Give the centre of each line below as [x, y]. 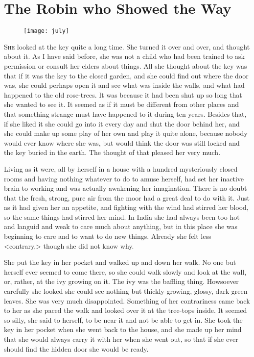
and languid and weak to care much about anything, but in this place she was [121, 226]
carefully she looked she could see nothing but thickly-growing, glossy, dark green [126, 291]
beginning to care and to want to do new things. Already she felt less [108, 236]
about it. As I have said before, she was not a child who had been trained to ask [125, 56]
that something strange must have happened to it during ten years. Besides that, [125, 114]
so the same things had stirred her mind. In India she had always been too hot [122, 217]
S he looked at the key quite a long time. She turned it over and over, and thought [127, 46]
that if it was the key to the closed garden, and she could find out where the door [126, 75]
